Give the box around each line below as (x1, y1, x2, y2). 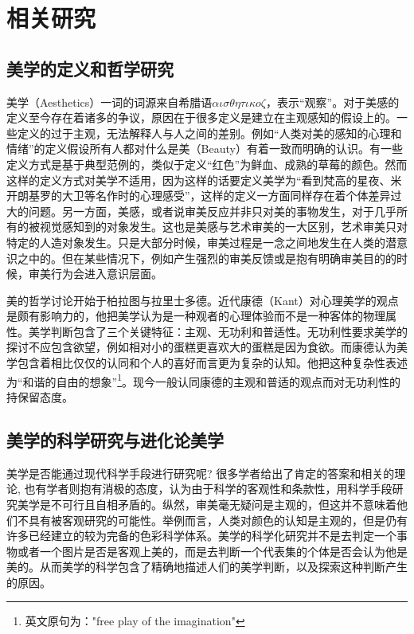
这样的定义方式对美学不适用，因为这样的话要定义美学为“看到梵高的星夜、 (6, 171, 391, 188)
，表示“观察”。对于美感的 (265, 93, 400, 110)
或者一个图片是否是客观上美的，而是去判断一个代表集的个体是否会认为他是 (17, 542, 408, 559)
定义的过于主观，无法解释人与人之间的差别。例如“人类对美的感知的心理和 (17, 124, 402, 141)
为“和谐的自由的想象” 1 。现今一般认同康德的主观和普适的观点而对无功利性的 (6, 370, 401, 389)
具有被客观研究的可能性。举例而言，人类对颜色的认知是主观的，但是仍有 (28, 511, 408, 528)
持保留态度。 (6, 388, 73, 405)
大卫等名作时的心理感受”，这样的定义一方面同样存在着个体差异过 (61, 187, 402, 204)
